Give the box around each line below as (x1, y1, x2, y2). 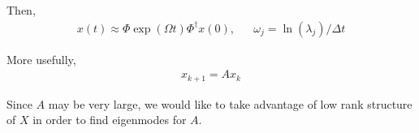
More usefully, (6, 50, 76, 67)
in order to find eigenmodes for (32, 111, 187, 128)
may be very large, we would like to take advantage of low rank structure (48, 95, 413, 112)
